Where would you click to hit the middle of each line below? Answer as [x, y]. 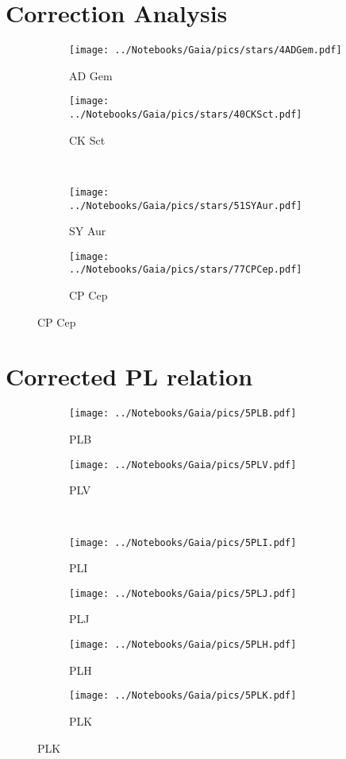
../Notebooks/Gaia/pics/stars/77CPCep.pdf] [186, 270]
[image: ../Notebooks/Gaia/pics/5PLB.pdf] [183, 414]
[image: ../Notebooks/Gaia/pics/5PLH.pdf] [183, 645]
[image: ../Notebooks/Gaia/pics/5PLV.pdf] [183, 465]
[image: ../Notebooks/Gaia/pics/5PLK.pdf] [183, 696]
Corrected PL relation [129, 376]
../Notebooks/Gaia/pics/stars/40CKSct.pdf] [186, 115]
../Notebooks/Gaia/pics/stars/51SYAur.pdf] [186, 205]
